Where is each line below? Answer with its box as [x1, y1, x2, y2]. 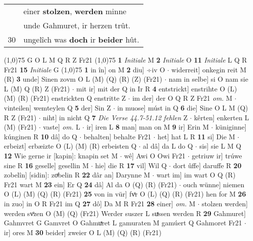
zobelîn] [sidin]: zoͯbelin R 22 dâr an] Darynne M [4, 170, 150, 180]
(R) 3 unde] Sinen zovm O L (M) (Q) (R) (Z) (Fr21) [4, 74, 162, 84]
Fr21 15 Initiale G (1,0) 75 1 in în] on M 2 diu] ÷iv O [4, 64, 165, 74]
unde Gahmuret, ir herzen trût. [23, 20, 131, 31]
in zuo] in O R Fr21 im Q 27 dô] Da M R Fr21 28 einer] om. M [4, 198, 196, 208]
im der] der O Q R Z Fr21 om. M [132, 93, 232, 103]
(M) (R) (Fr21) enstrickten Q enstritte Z [4, 93, 126, 103]
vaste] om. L [43, 122, 80, 132]
